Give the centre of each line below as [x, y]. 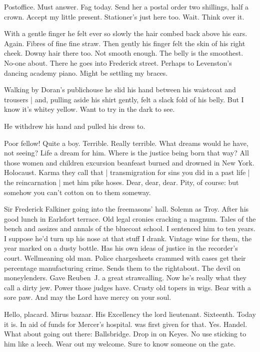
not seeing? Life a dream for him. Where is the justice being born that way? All [126, 153]
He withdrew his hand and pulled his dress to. [75, 126]
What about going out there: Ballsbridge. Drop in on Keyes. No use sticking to [125, 334]
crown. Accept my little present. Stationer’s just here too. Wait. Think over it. [124, 16]
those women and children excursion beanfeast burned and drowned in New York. [129, 162]
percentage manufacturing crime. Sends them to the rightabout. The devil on [122, 268]
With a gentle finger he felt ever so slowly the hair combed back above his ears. [126, 33]
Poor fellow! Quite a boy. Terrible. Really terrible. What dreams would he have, [126, 143]
